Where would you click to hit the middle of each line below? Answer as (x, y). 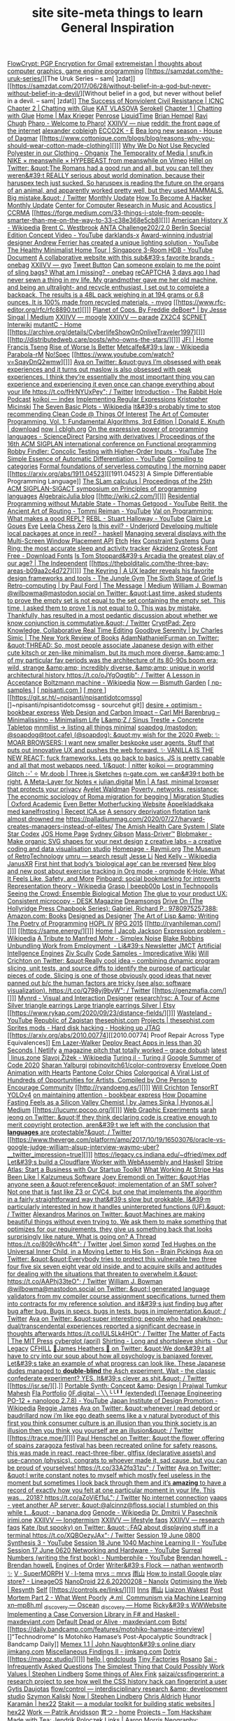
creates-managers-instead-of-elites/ (60, 827)
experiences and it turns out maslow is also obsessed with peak (99, 369)
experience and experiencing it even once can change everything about (111, 385)
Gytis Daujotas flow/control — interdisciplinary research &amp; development (117, 1689)
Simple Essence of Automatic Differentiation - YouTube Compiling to (106, 459)
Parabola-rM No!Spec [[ (42, 354)
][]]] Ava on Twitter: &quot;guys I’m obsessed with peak (141, 362)
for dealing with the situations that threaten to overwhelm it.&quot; (102, 1274)
